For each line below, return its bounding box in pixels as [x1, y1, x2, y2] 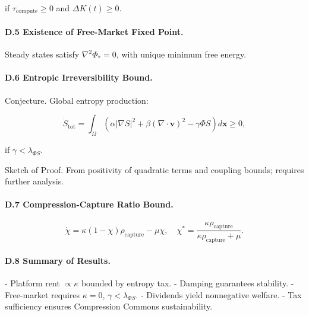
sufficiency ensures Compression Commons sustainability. [5, 300, 213, 312]
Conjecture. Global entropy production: [5, 94, 149, 106]
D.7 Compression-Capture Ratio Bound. [5, 198, 174, 210]
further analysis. [5, 175, 64, 187]
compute [15, 8, 38, 15]
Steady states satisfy [5, 48, 80, 60]
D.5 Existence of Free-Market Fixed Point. [5, 25, 184, 38]
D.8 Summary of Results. [5, 254, 111, 266]
